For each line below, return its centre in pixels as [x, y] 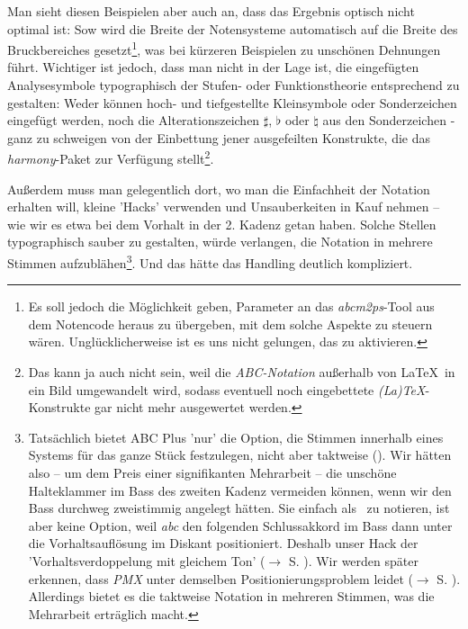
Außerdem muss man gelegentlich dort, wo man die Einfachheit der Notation [219, 189]
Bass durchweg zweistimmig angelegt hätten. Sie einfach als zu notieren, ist [239, 508]
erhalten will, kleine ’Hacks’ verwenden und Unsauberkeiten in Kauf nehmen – [224, 207]
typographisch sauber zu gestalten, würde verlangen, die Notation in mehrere [220, 242]
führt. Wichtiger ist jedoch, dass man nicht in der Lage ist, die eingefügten [213, 67]
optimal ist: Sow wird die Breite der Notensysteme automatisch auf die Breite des [233, 28]
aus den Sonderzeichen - [389, 120]
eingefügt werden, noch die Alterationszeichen [134, 120]
